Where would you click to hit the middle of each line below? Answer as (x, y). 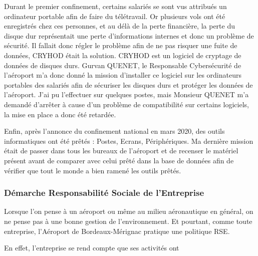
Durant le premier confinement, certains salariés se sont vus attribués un (115, 6)
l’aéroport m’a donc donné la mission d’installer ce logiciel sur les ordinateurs (123, 75)
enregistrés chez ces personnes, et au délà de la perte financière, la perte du (120, 26)
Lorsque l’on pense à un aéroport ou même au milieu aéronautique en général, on (129, 211)
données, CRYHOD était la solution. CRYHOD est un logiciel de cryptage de (123, 55)
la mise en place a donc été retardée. (60, 114)
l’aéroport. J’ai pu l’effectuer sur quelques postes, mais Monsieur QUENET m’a (126, 94)
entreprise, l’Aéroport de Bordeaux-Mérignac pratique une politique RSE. (117, 231)
